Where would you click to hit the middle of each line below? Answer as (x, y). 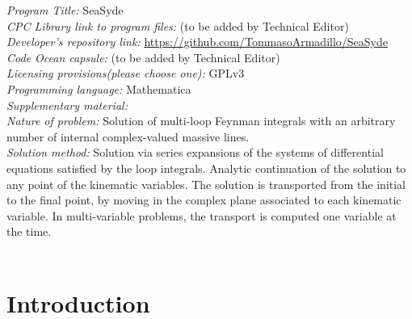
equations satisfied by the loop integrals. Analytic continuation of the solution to (206, 168)
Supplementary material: (67, 105)
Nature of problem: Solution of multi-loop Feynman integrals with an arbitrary (201, 121)
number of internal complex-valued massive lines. (128, 136)
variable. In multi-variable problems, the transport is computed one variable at (202, 215)
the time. (29, 231)
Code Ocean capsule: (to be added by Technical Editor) (143, 57)
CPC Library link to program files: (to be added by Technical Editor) (178, 25)
